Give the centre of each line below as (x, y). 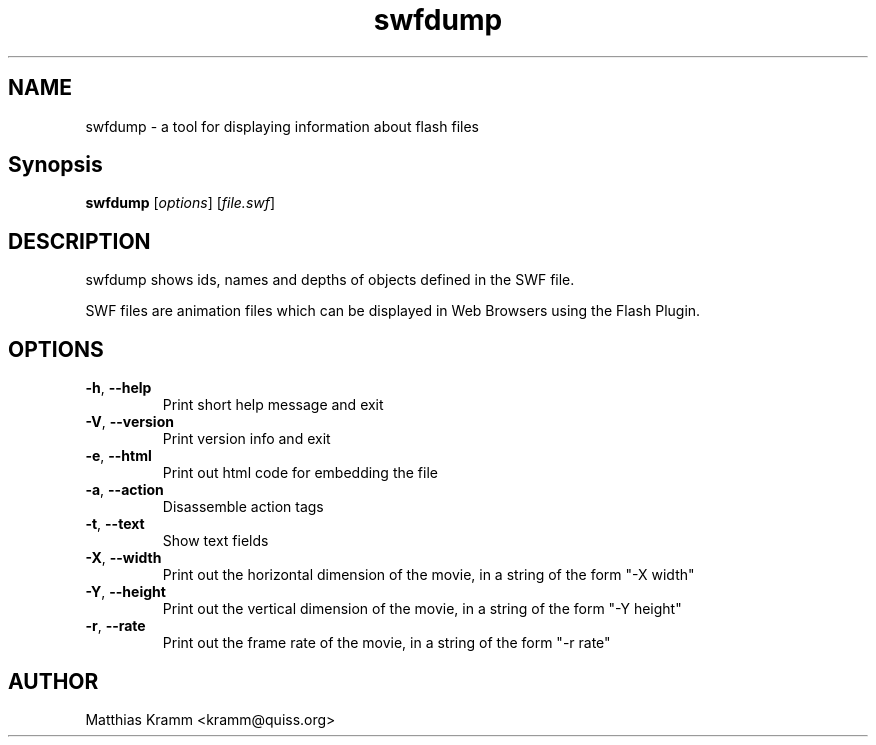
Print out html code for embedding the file (300, 473)
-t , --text (115, 524)
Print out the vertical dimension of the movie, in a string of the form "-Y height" (422, 609)
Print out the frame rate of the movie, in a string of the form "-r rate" (386, 643)
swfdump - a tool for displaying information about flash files (282, 126)
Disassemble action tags (243, 507)
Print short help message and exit (273, 405)
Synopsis (55, 165)
